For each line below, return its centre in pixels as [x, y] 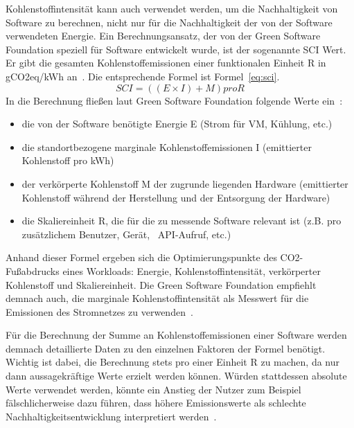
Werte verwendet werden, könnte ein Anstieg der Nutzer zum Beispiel [153, 389]
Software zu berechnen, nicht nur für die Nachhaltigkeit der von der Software [169, 22]
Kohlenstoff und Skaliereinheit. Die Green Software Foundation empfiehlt [161, 284]
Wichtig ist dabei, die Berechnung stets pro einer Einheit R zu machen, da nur [173, 362]
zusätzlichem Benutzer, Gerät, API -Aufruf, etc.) [126, 234]
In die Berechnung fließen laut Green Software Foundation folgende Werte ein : [174, 100]
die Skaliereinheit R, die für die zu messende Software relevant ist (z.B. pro [182, 221]
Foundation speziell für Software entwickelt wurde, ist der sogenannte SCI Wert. [176, 49]
